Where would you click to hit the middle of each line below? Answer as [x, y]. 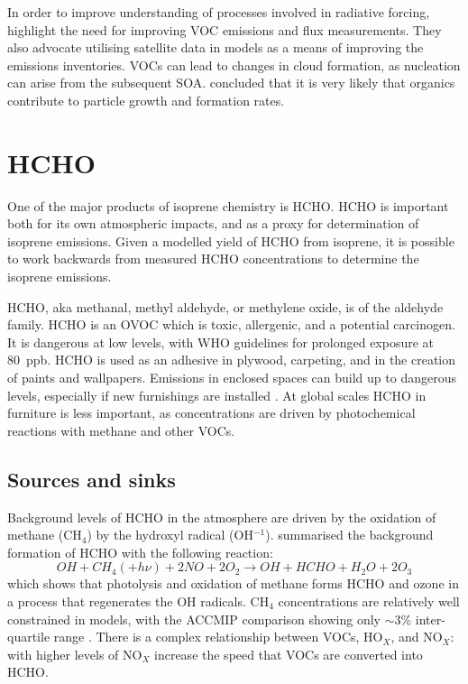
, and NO [417, 637]
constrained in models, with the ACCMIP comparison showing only [194, 619]
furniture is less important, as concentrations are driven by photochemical [211, 413]
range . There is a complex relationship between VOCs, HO [218, 637]
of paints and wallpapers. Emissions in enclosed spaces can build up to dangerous [232, 378]
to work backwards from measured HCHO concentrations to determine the [213, 259]
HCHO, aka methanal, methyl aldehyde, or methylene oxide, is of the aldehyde [225, 306]
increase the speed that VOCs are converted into [289, 654]
